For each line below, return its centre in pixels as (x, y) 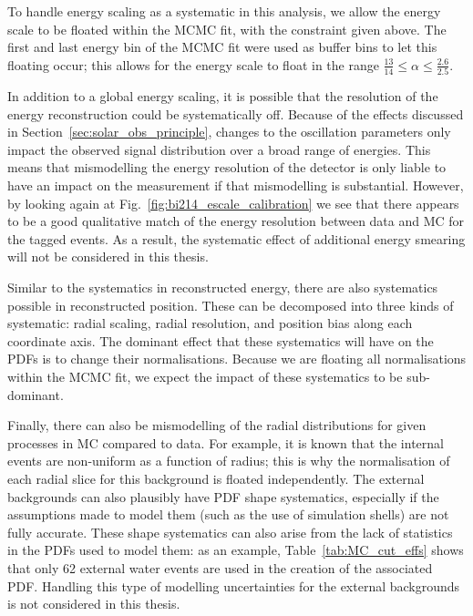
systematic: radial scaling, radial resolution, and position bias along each (210, 323)
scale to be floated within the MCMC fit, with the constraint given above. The (227, 29)
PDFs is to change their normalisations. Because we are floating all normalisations (237, 359)
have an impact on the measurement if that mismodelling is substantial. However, (236, 185)
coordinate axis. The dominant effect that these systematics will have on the (221, 340)
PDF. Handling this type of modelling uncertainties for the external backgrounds (234, 585)
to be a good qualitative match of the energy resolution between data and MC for (236, 221)
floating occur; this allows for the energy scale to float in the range (193, 64)
